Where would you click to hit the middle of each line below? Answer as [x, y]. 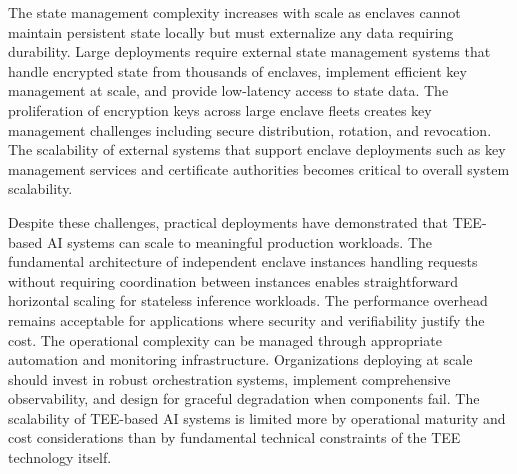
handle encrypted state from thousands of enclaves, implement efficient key [237, 70]
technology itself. [60, 457]
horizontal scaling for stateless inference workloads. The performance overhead [248, 300]
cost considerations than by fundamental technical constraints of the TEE [234, 437]
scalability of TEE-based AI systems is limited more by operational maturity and [257, 417]
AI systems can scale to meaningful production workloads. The [239, 241]
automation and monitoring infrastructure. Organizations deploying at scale [240, 359]
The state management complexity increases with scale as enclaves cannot [234, 12]
